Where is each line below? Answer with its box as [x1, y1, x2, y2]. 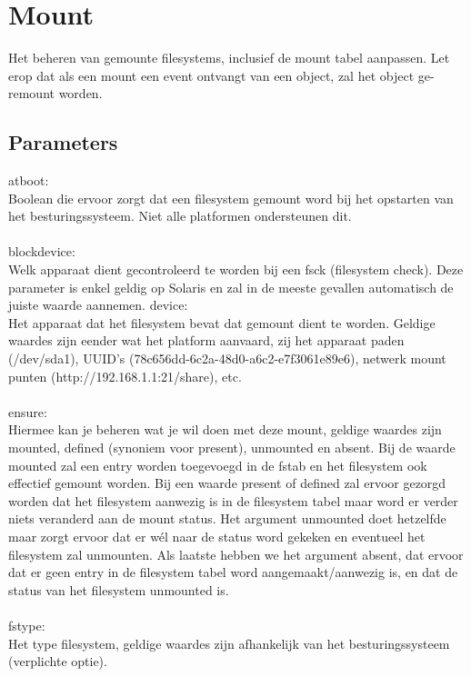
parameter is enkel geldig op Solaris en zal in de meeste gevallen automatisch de [8, 277, 454, 296]
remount [8, 84, 55, 103]
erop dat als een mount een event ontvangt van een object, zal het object [8, 65, 415, 85]
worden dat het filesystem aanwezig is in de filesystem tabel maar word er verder [8, 491, 458, 510]
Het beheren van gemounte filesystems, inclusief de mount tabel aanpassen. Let [8, 48, 450, 67]
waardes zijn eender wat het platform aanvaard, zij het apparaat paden [8, 331, 405, 350]
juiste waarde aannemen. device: [8, 295, 188, 314]
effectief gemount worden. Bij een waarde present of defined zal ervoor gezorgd [8, 473, 446, 493]
